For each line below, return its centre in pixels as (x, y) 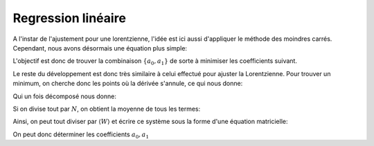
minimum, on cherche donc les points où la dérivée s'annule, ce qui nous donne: (128, 84)
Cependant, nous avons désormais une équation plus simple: (100, 48)
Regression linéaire (69, 18)
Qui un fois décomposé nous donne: (65, 96)
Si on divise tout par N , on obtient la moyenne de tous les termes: (107, 109)
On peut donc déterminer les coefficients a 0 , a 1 (81, 135)
